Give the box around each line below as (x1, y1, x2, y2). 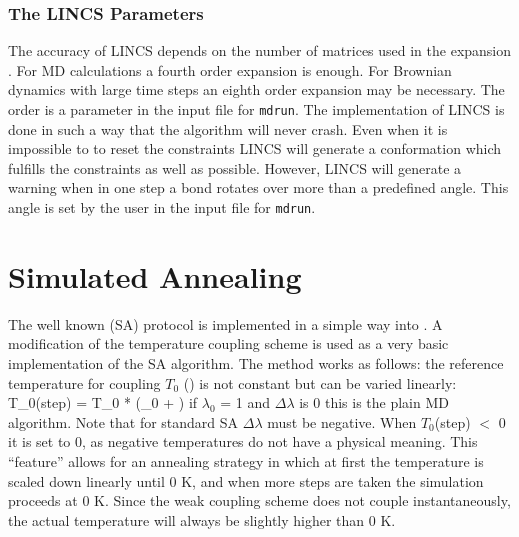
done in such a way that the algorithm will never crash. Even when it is (8, 118, 448, 139)
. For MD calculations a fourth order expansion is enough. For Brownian (8, 59, 452, 80)
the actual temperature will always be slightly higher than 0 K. (8, 509, 396, 530)
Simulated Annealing (8, 255, 302, 296)
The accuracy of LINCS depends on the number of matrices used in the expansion (8, 40, 512, 61)
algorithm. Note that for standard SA (8, 411, 239, 432)
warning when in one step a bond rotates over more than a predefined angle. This (8, 177, 509, 198)
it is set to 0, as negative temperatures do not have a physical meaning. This (8, 431, 478, 452)
